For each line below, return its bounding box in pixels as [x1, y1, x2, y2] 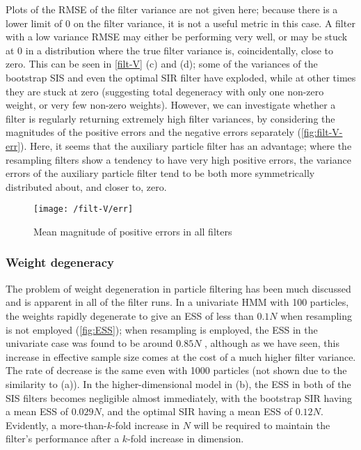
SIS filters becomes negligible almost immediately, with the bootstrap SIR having [6, 390, 352, 405]
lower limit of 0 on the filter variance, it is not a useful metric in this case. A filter [6, 15, 355, 30]
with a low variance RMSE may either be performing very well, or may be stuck [6, 29, 348, 44]
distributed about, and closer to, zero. [6, 179, 167, 194]
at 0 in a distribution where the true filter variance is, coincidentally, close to [6, 42, 333, 57]
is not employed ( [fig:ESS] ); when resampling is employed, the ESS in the [6, 322, 318, 336]
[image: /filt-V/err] [33, 204, 134, 215]
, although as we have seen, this [204, 336, 339, 350]
